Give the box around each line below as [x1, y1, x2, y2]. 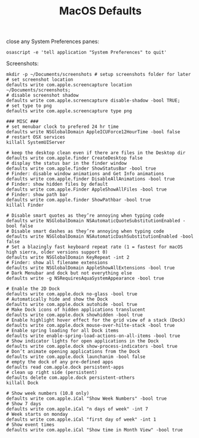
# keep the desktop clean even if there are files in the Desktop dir [6, 150, 186, 156]
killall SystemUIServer [6, 139, 66, 146]
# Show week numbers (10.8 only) [6, 390, 90, 397]
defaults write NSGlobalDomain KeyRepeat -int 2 [6, 255, 130, 261]
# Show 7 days [6, 401, 42, 407]
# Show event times [6, 422, 55, 428]
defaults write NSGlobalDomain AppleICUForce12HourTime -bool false [6, 129, 180, 135]
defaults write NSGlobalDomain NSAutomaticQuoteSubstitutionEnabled [6, 218, 180, 224]
